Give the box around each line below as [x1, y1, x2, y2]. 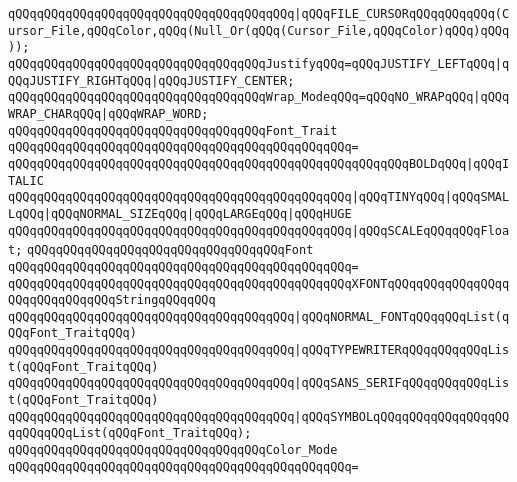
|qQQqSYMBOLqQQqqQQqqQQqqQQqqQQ [294, 409, 510, 424]
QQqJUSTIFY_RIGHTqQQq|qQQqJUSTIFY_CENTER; [8, 73, 295, 88]
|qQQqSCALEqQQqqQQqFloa [351, 223, 510, 238]
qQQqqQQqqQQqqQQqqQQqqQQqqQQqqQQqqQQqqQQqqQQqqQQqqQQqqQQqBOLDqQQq [8, 156, 467, 171]
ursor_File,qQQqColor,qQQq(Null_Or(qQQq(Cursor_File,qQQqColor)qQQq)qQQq [8, 23, 510, 38]
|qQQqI [466, 156, 510, 171]
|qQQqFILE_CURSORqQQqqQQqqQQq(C [294, 7, 510, 21]
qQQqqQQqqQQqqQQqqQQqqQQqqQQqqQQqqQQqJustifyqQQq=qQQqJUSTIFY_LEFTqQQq [8, 56, 495, 71]
